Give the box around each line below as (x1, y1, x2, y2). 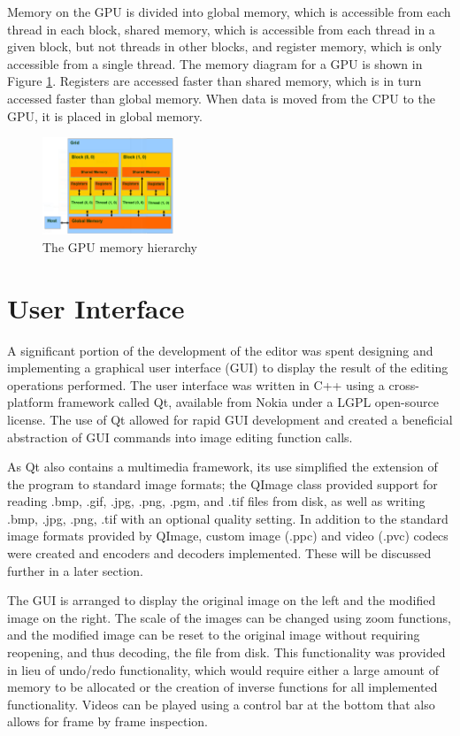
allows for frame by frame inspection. (7, 712, 208, 731)
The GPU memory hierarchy (42, 237, 198, 256)
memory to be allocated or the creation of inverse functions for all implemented (7, 678, 438, 696)
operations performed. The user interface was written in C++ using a (7, 375, 385, 394)
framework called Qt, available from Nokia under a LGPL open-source (57, 393, 439, 411)
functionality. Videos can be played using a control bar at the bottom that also (7, 694, 435, 713)
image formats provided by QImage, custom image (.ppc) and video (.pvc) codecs (7, 526, 448, 545)
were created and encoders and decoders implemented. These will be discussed (7, 544, 432, 563)
